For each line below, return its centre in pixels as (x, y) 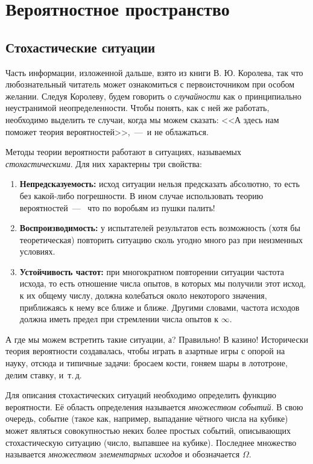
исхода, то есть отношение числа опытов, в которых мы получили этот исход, (163, 283)
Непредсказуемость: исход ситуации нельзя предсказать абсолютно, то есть (160, 184)
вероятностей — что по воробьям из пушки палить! (117, 207)
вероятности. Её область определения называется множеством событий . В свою (154, 406)
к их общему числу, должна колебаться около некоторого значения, (143, 295)
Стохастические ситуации (81, 47)
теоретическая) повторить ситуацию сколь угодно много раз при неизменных (161, 239)
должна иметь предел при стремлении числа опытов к (119, 319)
